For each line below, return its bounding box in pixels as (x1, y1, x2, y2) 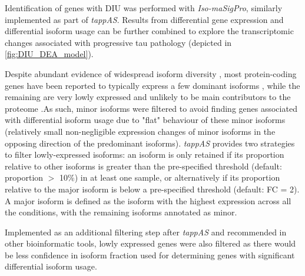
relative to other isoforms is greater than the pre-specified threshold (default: (5, 159, 282, 172)
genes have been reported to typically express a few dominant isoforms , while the (5, 79, 300, 91)
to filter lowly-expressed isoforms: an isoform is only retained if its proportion (5, 148, 284, 161)
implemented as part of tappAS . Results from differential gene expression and (5, 13, 284, 25)
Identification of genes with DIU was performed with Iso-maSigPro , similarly (5, 2, 283, 14)
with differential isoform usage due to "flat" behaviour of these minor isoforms (5, 114, 286, 126)
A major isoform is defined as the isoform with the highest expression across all (5, 194, 291, 207)
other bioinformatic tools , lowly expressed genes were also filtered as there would (5, 237, 296, 250)
